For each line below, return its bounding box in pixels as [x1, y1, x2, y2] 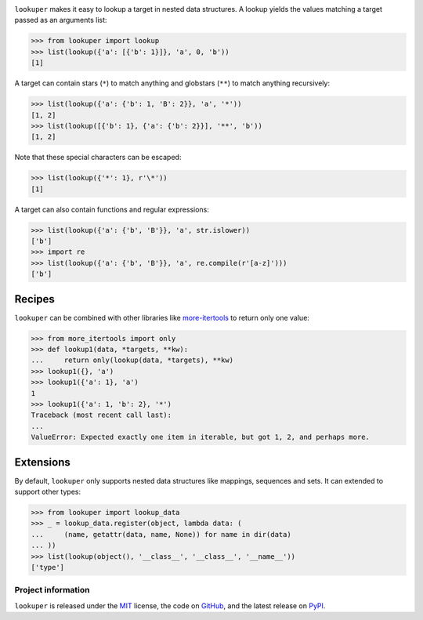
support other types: [14, 487, 81, 497]
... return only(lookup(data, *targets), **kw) [31, 356, 234, 364]
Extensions [14, 455, 70, 469]
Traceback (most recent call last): [31, 411, 172, 419]
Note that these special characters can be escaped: [14, 153, 182, 162]
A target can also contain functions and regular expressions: [14, 205, 209, 214]
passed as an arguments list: [14, 16, 107, 25]
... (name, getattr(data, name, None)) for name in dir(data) [31, 530, 291, 538]
